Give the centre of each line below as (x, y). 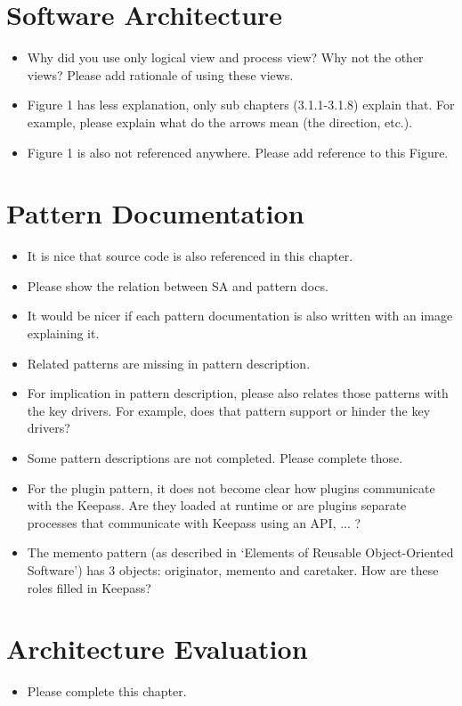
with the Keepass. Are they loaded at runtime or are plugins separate (217, 505)
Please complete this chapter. (107, 691)
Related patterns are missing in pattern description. (169, 363)
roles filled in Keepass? (89, 587)
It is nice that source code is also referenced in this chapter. (190, 256)
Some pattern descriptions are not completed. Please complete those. (215, 457)
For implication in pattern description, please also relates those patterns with (238, 393)
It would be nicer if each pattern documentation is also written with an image (240, 316)
